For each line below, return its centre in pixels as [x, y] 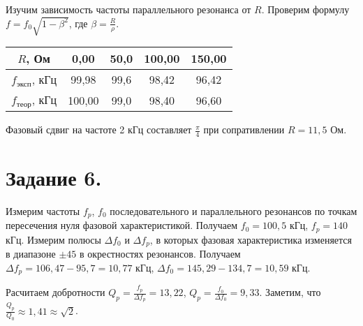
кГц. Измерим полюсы [53, 239]
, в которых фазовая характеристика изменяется [251, 239]
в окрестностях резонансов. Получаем [160, 254]
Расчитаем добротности [55, 292]
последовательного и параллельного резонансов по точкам [234, 211]
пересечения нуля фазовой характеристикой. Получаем [122, 225]
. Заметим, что [290, 292]
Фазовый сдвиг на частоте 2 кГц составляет [99, 129]
